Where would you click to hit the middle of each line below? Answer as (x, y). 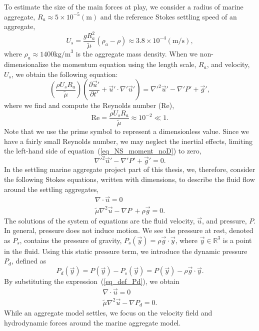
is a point (237, 240)
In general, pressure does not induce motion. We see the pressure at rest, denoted (129, 230)
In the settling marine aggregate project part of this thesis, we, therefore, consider (130, 169)
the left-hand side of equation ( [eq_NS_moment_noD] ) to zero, (103, 151)
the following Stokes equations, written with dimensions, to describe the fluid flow (129, 179)
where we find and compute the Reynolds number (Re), (89, 105)
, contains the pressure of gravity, (71, 240)
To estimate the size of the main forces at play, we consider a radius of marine (124, 6)
